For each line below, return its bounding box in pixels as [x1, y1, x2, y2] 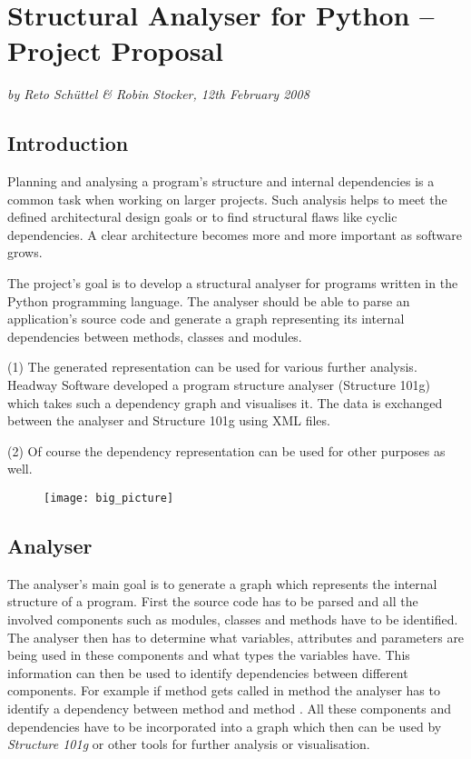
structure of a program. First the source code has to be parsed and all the [7, 592, 418, 611]
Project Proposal [7, 32, 223, 69]
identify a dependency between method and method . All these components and [7, 699, 451, 718]
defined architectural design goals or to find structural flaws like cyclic [7, 207, 397, 226]
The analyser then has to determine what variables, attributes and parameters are [7, 627, 465, 646]
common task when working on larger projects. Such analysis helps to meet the [7, 189, 447, 208]
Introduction [7, 129, 129, 157]
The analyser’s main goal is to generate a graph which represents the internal [7, 574, 437, 593]
